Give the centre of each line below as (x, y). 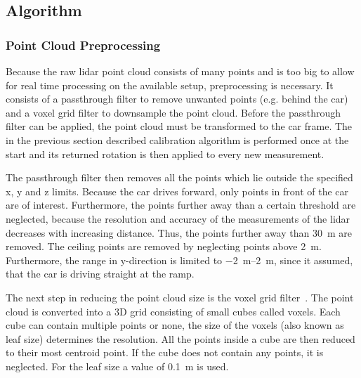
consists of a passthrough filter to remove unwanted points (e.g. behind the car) (177, 99)
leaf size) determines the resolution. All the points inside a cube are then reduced (180, 338)
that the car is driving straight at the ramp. (100, 274)
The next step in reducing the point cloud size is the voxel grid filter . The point (180, 297)
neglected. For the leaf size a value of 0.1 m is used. (117, 366)
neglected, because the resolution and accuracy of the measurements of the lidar (178, 218)
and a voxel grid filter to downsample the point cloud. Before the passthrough (173, 112)
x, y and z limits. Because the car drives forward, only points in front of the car (177, 191)
